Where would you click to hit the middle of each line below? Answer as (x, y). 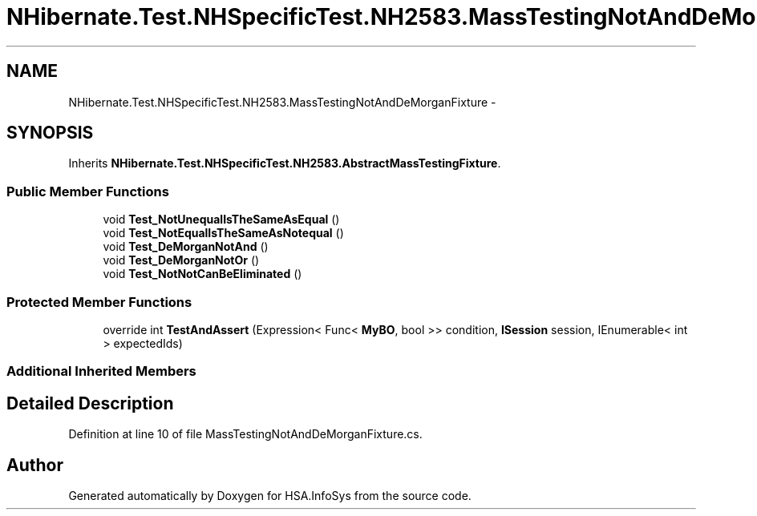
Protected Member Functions (99, 302)
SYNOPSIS (50, 133)
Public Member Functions (88, 191)
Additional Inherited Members (101, 371)
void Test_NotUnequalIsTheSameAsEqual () (221, 220)
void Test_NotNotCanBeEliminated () (202, 274)
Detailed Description (90, 403)
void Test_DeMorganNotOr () (181, 260)
